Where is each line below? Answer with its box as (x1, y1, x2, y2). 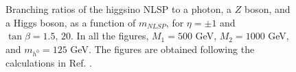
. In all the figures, (71, 29, 149, 43)
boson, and (244, 2, 291, 16)
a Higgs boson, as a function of (5, 15, 136, 29)
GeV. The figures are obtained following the (70, 41, 255, 56)
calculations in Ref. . (5, 55, 92, 69)
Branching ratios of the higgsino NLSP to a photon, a (5, 2, 232, 16)
